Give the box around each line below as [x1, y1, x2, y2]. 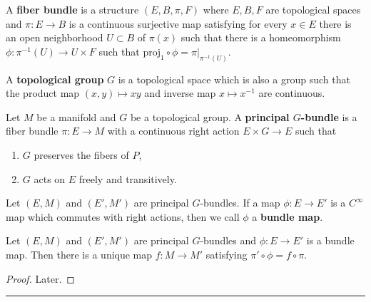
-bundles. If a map [200, 195, 280, 210]
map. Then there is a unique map [6, 246, 153, 261]
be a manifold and [36, 109, 116, 124]
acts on [34, 171, 66, 186]
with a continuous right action [107, 123, 240, 138]
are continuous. [258, 85, 325, 100]
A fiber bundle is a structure [6, 2, 139, 16]
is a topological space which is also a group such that [118, 71, 350, 86]
